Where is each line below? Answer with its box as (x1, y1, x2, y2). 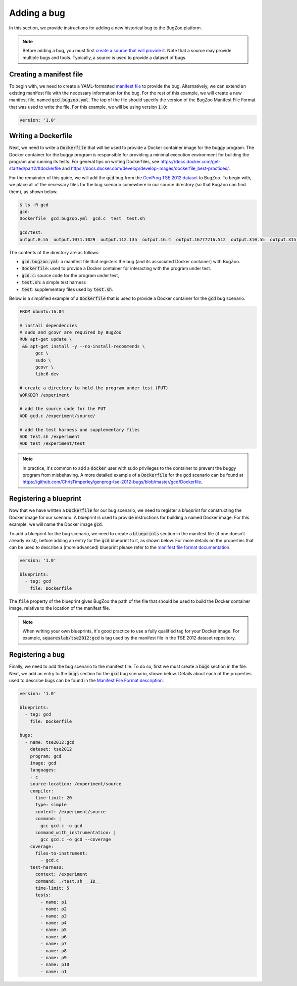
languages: (30, 767, 56, 773)
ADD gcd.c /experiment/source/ (19, 413, 96, 419)
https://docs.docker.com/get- (160, 159, 221, 165)
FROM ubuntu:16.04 (19, 308, 64, 314)
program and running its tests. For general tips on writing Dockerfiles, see (9, 159, 159, 165)
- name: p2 (40, 906, 67, 912)
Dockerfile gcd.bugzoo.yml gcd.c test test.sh (19, 216, 146, 221)
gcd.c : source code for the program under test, (21, 272, 119, 278)
